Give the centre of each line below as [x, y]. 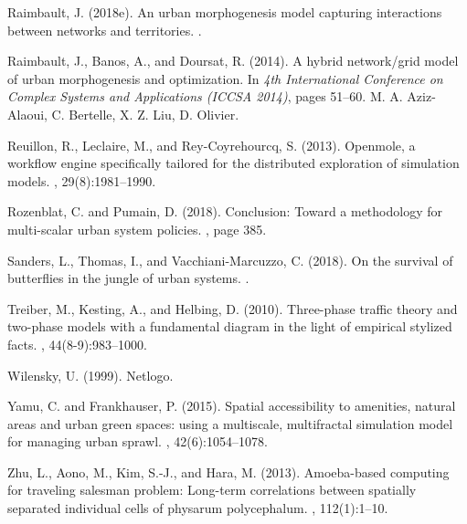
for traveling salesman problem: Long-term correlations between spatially [212, 490]
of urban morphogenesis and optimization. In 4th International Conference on [225, 78]
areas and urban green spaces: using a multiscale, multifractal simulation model [230, 423]
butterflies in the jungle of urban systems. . [128, 278]
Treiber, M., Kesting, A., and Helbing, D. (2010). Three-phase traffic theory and [233, 308]
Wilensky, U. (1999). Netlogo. [90, 375]
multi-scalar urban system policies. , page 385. [137, 229]
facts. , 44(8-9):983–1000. [77, 344]
